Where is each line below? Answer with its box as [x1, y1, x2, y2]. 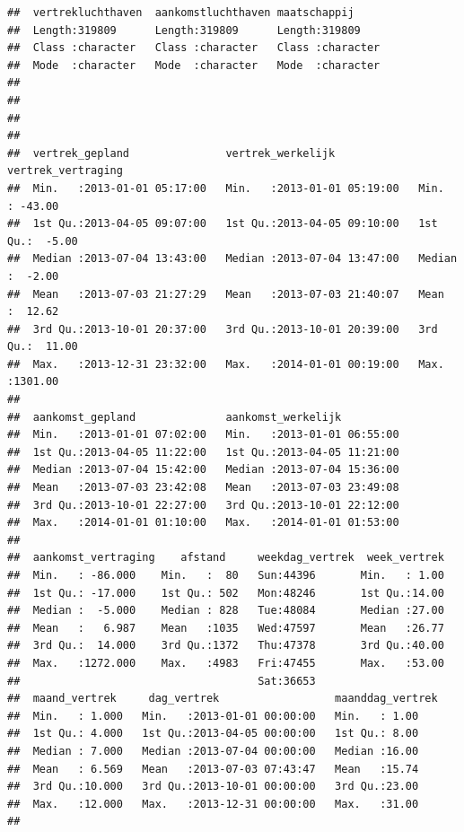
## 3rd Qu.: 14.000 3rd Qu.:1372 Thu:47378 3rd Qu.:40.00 [7, 639, 444, 652]
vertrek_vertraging [7, 164, 123, 178]
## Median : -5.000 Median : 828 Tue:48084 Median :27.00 [7, 604, 444, 617]
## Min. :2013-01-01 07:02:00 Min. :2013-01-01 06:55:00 [7, 428, 399, 442]
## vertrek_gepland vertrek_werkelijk [7, 146, 336, 160]
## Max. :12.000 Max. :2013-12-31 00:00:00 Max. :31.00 [7, 797, 419, 810]
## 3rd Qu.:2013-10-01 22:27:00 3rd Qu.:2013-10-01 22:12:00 [7, 498, 399, 512]
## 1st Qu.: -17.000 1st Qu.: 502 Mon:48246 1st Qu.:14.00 [7, 586, 444, 600]
